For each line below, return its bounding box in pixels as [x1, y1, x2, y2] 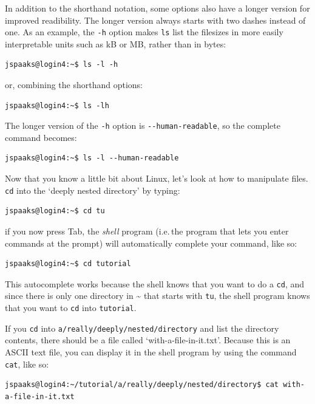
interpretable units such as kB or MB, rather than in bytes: [5, 37, 226, 50]
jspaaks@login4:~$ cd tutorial [5, 259, 131, 269]
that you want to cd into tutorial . [5, 301, 137, 313]
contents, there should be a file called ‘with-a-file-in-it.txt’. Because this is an [5, 334, 291, 346]
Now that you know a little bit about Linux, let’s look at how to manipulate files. [5, 172, 308, 185]
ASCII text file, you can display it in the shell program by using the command [5, 345, 297, 358]
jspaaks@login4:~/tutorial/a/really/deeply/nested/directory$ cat [5, 380, 279, 389]
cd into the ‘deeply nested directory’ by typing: [5, 183, 180, 196]
